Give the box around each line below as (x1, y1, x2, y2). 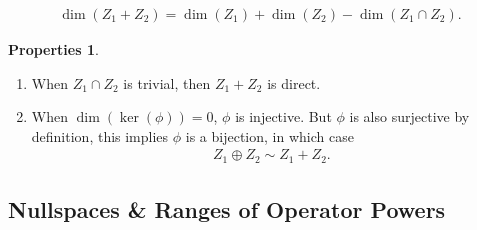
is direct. (267, 72, 321, 93)
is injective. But (235, 106, 332, 127)
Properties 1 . (8, 39, 99, 60)
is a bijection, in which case (185, 125, 354, 146)
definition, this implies (31, 125, 169, 146)
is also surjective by (349, 106, 470, 127)
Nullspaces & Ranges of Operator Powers (8, 194, 446, 225)
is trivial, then (123, 72, 211, 93)
